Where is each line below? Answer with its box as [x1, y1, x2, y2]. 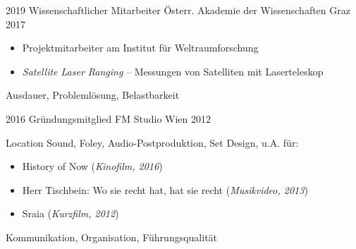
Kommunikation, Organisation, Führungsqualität [6, 229, 218, 244]
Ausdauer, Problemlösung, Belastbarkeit [6, 87, 180, 102]
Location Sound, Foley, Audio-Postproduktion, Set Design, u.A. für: [6, 135, 299, 150]
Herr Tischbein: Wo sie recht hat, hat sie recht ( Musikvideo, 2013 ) [22, 182, 308, 197]
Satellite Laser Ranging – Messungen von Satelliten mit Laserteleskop [22, 63, 324, 78]
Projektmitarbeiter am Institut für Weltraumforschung [22, 40, 259, 55]
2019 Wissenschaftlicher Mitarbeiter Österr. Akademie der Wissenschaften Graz [6, 3, 350, 17]
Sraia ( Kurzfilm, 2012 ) [22, 206, 119, 221]
